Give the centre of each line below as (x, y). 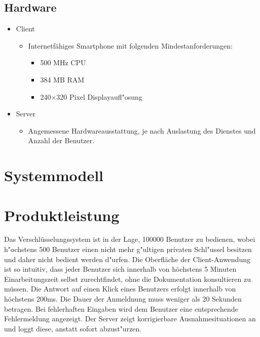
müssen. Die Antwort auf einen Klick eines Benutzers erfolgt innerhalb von (120, 289)
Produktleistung (62, 215)
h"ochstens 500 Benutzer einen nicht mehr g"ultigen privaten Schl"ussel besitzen (128, 249)
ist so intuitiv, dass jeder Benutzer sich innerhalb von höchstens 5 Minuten (120, 269)
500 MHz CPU (63, 62)
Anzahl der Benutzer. (61, 140)
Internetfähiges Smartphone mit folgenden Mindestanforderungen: (130, 45)
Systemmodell (54, 175)
